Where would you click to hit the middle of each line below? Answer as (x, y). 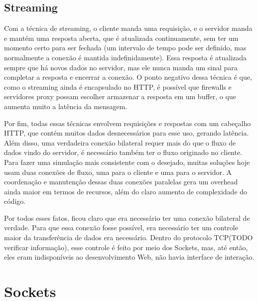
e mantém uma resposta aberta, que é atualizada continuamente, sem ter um (121, 38)
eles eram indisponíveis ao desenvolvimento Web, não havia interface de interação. (129, 257)
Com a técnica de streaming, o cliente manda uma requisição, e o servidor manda (128, 28)
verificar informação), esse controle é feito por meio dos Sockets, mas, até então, (126, 247)
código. (15, 201)
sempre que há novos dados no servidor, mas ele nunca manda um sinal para (121, 67)
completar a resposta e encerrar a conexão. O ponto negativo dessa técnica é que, (128, 77)
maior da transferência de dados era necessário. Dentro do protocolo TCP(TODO (129, 237)
